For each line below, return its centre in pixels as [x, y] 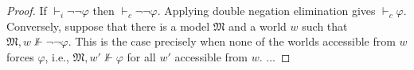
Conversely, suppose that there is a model [108, 26]
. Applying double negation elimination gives [266, 11]
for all [141, 56]
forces [20, 56]
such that [325, 26]
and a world [258, 26]
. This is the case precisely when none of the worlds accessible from [232, 41]
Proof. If [27, 11]
